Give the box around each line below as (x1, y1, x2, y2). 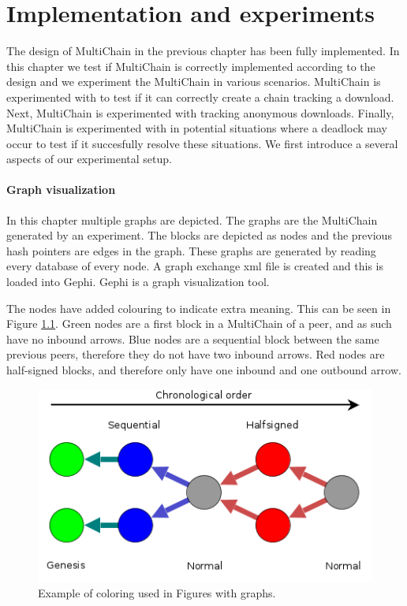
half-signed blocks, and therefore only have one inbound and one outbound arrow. (6, 362, 401, 378)
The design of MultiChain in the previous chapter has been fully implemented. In (6, 43, 400, 59)
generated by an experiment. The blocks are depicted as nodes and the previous (6, 227, 392, 244)
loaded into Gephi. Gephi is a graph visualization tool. (6, 273, 270, 290)
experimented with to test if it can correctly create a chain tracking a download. (6, 88, 394, 105)
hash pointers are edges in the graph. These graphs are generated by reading (6, 242, 376, 258)
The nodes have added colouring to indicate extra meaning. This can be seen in (6, 299, 391, 316)
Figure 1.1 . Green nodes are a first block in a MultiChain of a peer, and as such (6, 315, 392, 332)
